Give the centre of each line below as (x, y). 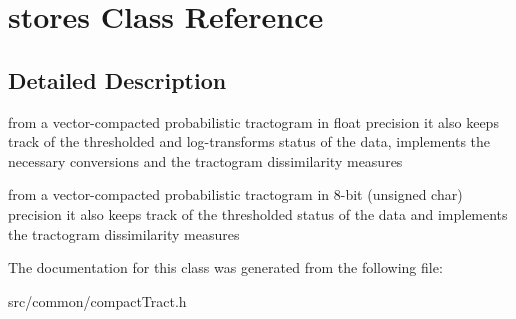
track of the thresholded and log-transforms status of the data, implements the (249, 141)
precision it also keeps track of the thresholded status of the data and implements (258, 213)
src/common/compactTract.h (97, 300)
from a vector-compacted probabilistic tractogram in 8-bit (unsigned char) (235, 194)
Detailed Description (117, 79)
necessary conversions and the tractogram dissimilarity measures (205, 160)
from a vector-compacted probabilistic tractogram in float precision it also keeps (253, 121)
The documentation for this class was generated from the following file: (225, 267)
